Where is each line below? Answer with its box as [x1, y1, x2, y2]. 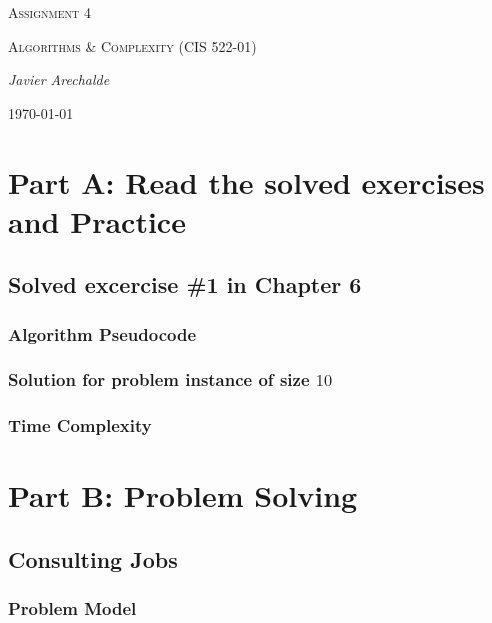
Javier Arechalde [8, 69, 110, 90]
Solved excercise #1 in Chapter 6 [8, 269, 362, 300]
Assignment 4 [8, 2, 91, 22]
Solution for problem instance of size [8, 367, 310, 392]
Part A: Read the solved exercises [8, 161, 485, 202]
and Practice [8, 200, 186, 241]
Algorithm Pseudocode [8, 321, 197, 346]
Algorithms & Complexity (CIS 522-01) [8, 35, 257, 56]
